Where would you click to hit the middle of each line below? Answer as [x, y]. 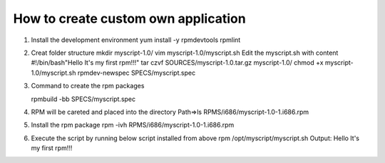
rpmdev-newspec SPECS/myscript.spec [137, 73]
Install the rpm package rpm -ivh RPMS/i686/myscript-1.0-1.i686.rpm [133, 125]
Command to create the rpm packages [88, 86]
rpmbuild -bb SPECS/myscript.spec [83, 99]
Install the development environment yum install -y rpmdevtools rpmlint [136, 40]
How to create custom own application [129, 19]
